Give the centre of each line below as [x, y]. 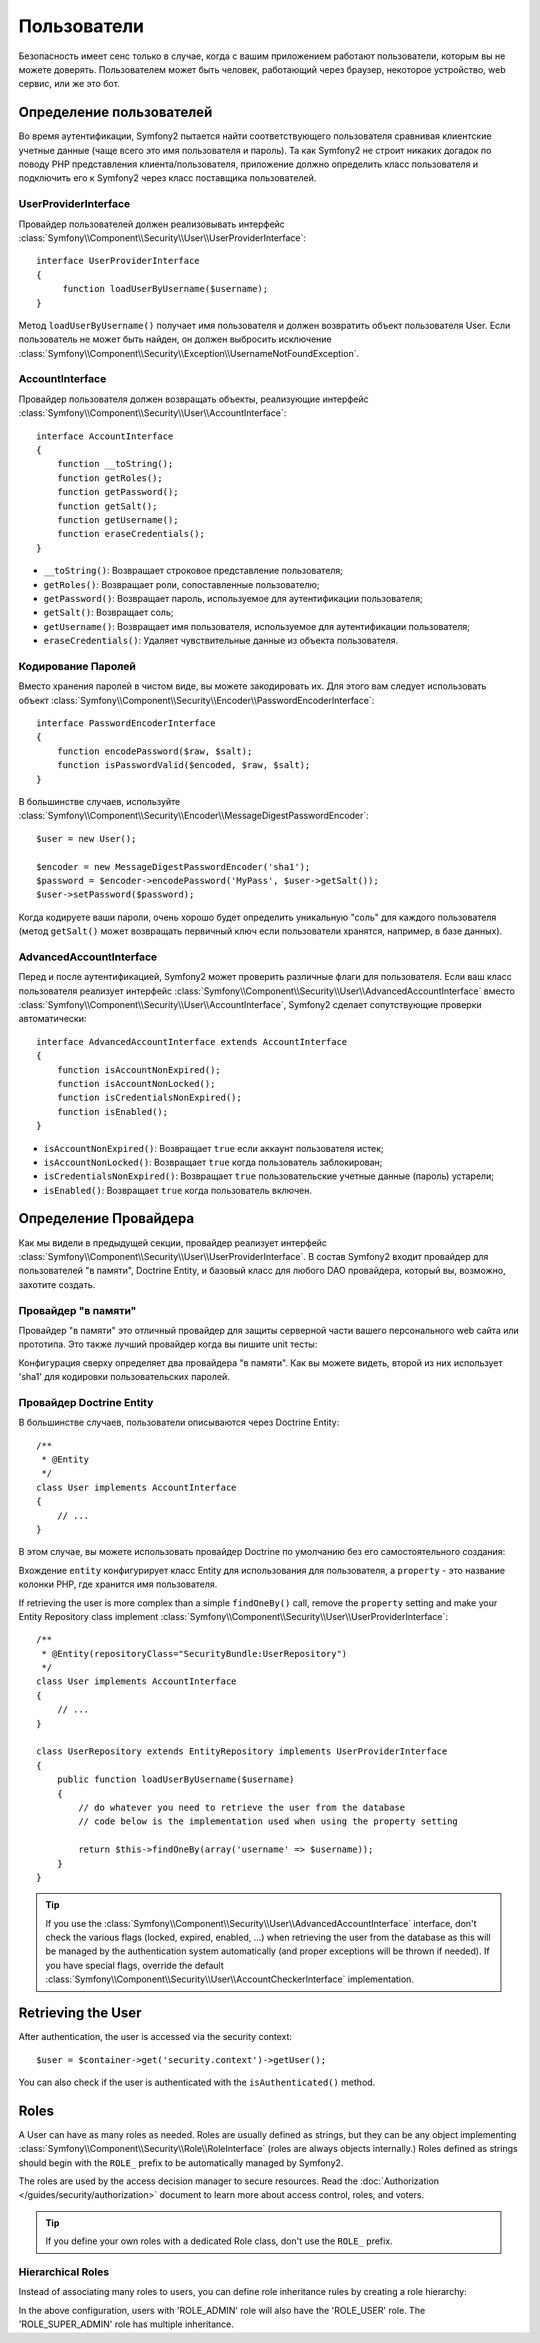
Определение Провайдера [106, 1218]
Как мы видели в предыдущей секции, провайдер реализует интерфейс [173, 1242]
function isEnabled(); [112, 1111]
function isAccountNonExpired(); [139, 1069]
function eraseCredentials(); [130, 534]
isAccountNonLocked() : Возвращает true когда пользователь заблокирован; [213, 1162]
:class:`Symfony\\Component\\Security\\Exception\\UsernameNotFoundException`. [189, 353]
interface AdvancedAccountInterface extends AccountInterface [192, 1041]
